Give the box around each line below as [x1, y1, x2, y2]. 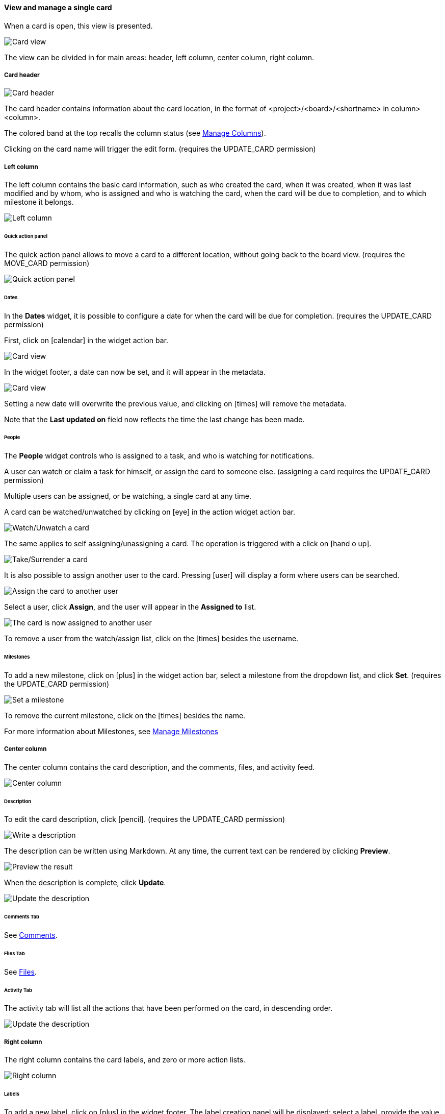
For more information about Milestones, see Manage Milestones [4, 726, 218, 736]
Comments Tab [4, 914, 39, 920]
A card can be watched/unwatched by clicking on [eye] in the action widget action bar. [4, 507, 296, 517]
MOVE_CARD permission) [4, 258, 90, 268]
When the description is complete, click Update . [4, 878, 166, 887]
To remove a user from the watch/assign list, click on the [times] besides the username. [4, 634, 299, 643]
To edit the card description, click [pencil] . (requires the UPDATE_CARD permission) [4, 815, 285, 824]
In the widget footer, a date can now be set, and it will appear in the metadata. [4, 367, 266, 376]
